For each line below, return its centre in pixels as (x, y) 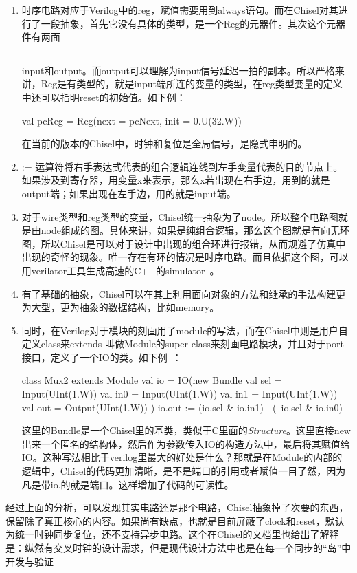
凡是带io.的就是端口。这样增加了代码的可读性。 (128, 484)
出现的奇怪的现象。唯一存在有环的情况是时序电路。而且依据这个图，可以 (185, 257)
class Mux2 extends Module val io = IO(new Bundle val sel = (152, 380)
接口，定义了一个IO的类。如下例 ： (102, 357)
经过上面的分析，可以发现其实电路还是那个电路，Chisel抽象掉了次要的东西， (177, 507)
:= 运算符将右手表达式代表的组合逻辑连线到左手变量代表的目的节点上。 (182, 166)
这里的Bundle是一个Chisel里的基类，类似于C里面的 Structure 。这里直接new (186, 430)
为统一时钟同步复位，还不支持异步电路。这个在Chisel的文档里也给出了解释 (172, 534)
